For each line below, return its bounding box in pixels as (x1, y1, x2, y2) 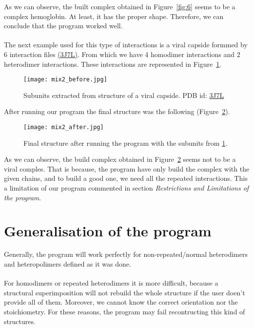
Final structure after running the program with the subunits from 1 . (23, 137, 228, 148)
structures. (4, 316, 36, 326)
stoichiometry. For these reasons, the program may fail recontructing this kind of (4, 306, 245, 316)
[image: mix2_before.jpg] (23, 76, 107, 83)
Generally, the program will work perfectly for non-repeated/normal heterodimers (4, 249, 248, 259)
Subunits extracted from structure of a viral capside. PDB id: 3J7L (23, 90, 224, 100)
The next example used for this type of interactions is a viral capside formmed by (4, 39, 248, 50)
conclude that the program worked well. (4, 20, 123, 31)
